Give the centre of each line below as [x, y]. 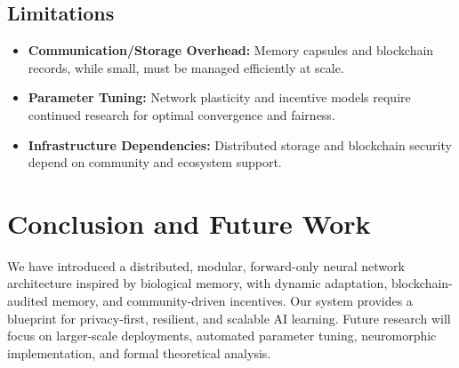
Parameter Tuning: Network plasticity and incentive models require [219, 97]
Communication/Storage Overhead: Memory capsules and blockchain [231, 50]
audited [28, 301]
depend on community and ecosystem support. [155, 162]
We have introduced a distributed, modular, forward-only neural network [206, 265]
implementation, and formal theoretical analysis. [139, 352]
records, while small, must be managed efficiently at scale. [186, 67]
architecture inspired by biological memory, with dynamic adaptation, [197, 283]
